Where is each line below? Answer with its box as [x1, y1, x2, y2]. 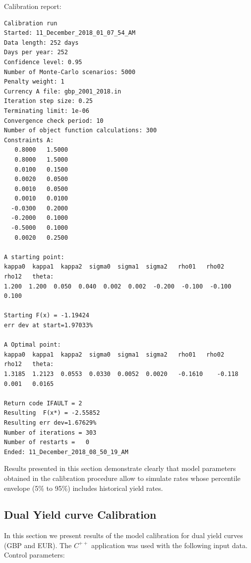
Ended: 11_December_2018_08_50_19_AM [4, 448, 128, 456]
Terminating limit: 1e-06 [4, 107, 89, 114]
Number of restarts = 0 [4, 439, 89, 446]
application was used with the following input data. [91, 540, 248, 550]
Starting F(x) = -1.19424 [4, 312, 89, 319]
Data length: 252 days [4, 39, 79, 46]
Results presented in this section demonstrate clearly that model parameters [4, 463, 236, 473]
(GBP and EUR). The [4, 540, 72, 550]
